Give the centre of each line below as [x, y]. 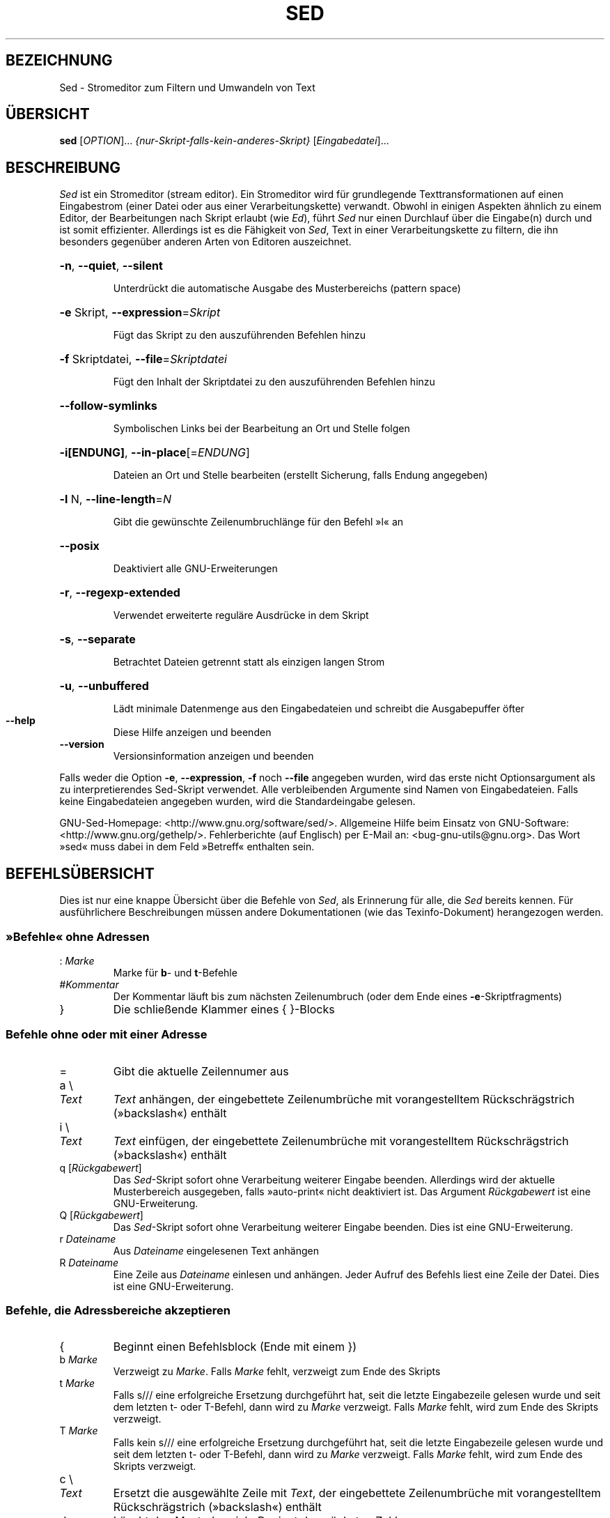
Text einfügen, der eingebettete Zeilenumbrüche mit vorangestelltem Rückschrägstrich [341, 1141]
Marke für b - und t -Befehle [175, 972]
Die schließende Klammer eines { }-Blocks [224, 1009]
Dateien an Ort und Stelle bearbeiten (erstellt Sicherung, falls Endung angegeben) [300, 475]
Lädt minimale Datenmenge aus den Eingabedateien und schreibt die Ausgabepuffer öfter [319, 709]
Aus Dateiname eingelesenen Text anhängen [216, 1250]
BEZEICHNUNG [59, 61]
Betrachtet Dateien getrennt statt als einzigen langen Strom [249, 662]
